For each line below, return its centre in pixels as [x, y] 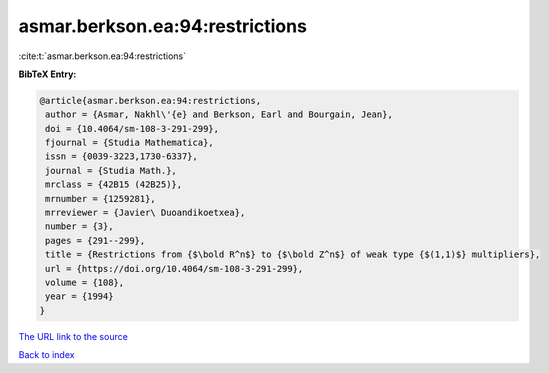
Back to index [46, 355]
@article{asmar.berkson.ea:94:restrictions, [150, 100]
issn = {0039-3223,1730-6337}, [122, 156]
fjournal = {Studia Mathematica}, [129, 143]
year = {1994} [79, 296]
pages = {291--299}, [95, 240]
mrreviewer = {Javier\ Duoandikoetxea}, [145, 213]
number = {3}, [79, 226]
